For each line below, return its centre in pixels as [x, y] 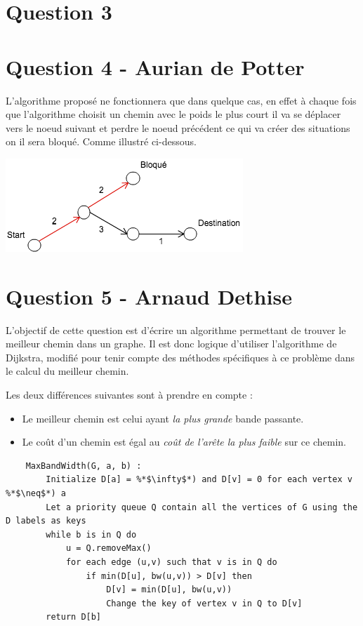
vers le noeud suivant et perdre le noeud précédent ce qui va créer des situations [178, 127]
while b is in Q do [91, 534]
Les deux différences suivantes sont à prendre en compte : [129, 394]
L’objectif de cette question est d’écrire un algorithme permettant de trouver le [176, 329]
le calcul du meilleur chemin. [67, 371]
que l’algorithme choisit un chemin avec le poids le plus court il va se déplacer [173, 114]
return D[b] [74, 617]
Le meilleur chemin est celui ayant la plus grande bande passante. [163, 418]
